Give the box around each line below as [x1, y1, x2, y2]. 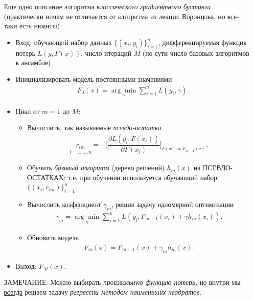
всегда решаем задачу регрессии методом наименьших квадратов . [4, 286, 202, 297]
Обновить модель [27, 232, 79, 243]
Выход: [15, 260, 37, 271]
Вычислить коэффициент [27, 199, 101, 209]
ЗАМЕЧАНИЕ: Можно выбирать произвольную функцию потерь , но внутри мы [4, 277, 241, 287]
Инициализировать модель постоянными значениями [15, 73, 172, 84]
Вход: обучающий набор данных [15, 37, 112, 47]
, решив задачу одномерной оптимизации [111, 199, 234, 209]
